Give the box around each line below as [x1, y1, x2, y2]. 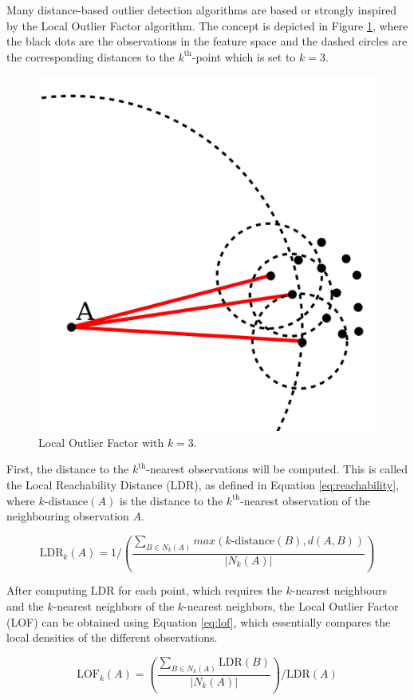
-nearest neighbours [291, 582, 387, 599]
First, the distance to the [6, 461, 129, 477]
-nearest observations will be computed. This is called [146, 461, 408, 477]
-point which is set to [191, 48, 296, 65]
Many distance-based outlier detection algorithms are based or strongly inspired [6, 2, 397, 18]
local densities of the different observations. [6, 629, 218, 646]
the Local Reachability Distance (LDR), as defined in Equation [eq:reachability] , [6, 477, 400, 492]
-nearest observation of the [240, 492, 370, 508]
